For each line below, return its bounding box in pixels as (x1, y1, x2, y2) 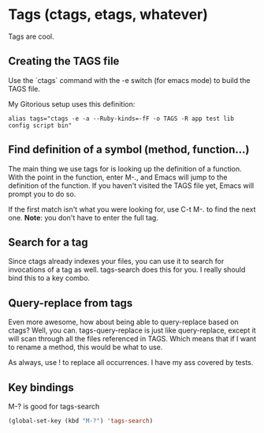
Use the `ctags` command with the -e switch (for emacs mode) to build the (8, 75, 251, 85)
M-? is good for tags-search (8, 401, 100, 411)
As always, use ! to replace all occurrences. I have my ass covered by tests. (8, 358, 254, 367)
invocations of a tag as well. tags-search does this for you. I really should (8, 265, 246, 274)
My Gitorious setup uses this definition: (8, 99, 136, 108)
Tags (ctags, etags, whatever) (8, 6, 209, 24)
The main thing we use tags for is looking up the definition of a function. (8, 164, 242, 173)
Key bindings (8, 381, 75, 394)
